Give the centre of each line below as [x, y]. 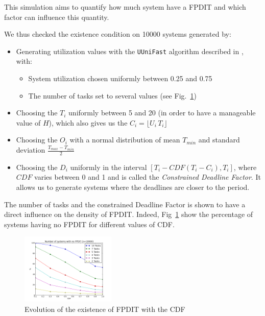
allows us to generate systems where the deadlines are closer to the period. [133, 187]
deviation [31, 150]
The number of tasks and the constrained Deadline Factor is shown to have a [125, 204]
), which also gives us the [88, 122]
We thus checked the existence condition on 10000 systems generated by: [118, 34]
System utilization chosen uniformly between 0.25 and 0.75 [120, 78]
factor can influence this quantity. [57, 17]
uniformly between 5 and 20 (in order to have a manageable [162, 113]
